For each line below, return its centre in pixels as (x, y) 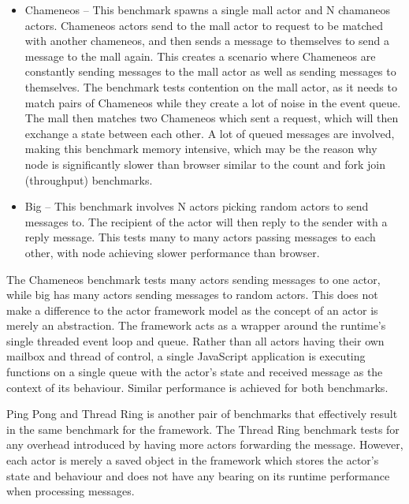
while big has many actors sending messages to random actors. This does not (192, 295)
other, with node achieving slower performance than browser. (172, 252)
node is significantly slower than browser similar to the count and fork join (205, 164)
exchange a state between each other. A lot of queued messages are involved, (210, 133)
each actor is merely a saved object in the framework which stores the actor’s (193, 460)
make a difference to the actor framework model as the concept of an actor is (192, 310)
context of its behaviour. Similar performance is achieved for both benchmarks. (197, 387)
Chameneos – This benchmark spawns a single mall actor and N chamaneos (208, 9)
